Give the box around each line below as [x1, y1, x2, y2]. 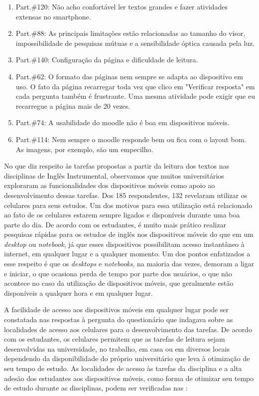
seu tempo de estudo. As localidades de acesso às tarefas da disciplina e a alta [4, 363, 242, 373]
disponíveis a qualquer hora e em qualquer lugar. [4, 287, 153, 298]
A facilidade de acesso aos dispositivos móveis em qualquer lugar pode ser [4, 304, 229, 315]
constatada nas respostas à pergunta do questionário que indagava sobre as [4, 314, 233, 325]
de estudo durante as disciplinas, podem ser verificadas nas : [4, 383, 188, 393]
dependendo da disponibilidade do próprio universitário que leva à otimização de [4, 353, 250, 364]
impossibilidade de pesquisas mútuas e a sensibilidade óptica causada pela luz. [15, 37, 255, 48]
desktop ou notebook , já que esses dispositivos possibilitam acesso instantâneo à [4, 238, 245, 249]
